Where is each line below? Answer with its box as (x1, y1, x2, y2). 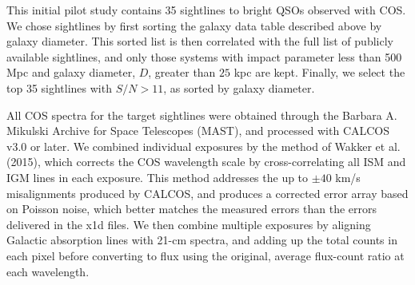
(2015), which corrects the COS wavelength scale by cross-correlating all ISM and (6, 153, 406, 170)
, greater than (148, 64, 216, 81)
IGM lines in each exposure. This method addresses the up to (6, 168, 309, 185)
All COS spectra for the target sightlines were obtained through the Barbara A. (6, 106, 397, 123)
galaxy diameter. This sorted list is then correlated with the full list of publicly (6, 33, 393, 49)
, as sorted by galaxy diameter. (163, 79, 315, 96)
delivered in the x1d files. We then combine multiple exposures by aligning (6, 216, 371, 232)
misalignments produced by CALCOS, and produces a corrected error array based (6, 184, 409, 201)
